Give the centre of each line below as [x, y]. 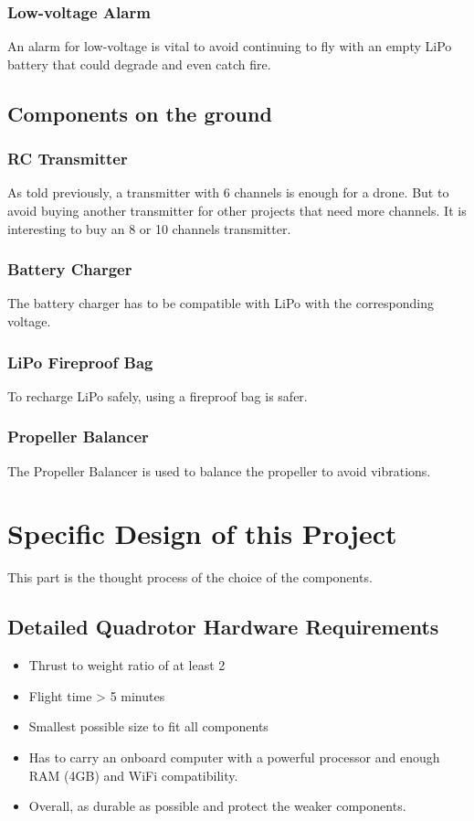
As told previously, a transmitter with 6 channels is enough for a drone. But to [228, 192]
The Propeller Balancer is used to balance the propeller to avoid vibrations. [219, 470]
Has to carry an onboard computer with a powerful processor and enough [234, 757]
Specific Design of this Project [202, 533]
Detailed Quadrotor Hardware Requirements [223, 627]
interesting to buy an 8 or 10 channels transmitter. [149, 228]
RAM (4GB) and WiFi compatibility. [133, 775]
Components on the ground [140, 113]
